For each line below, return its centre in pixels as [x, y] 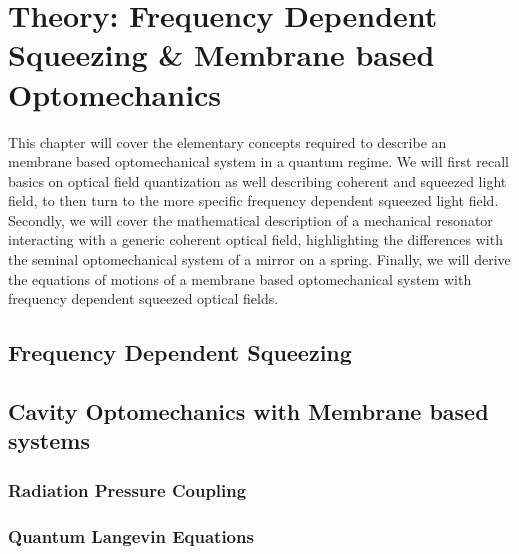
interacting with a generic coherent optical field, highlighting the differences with [255, 239]
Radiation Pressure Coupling [127, 489]
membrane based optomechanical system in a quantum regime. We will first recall [258, 161]
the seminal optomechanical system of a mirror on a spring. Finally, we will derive [259, 259]
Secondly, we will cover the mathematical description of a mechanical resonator [250, 219]
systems [49, 440]
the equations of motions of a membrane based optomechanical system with [240, 278]
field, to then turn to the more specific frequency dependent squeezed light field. [253, 200]
